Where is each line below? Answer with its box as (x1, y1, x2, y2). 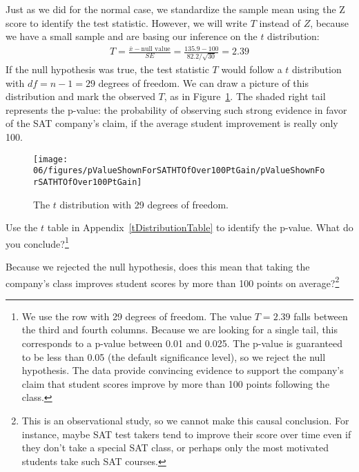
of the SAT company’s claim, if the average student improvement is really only (6, 116, 338, 130)
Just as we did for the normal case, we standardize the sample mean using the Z (6, 2, 345, 16)
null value (141, 45, 171, 52)
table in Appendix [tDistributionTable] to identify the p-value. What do (47, 220, 353, 235)
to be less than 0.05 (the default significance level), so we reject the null (21, 349, 326, 364)
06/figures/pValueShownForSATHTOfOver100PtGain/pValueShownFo (33, 166, 325, 176)
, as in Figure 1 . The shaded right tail (164, 89, 326, 104)
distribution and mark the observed (6, 89, 155, 104)
